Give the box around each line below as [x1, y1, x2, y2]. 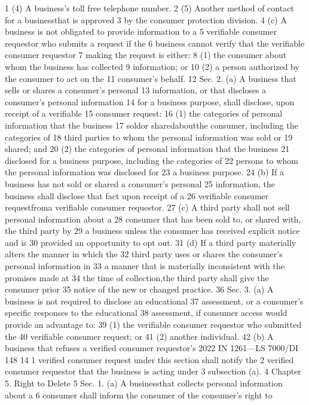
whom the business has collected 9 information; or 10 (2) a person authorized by [5, 60, 299, 72]
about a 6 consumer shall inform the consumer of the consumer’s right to [5, 388, 273, 401]
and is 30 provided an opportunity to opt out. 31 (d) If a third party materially [5, 236, 296, 248]
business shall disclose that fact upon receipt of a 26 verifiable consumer [5, 189, 269, 202]
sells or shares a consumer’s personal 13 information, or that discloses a [5, 84, 267, 96]
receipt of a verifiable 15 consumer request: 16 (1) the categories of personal [5, 107, 283, 120]
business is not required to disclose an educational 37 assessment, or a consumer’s [5, 294, 304, 307]
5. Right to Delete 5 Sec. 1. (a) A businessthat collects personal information [5, 377, 283, 389]
